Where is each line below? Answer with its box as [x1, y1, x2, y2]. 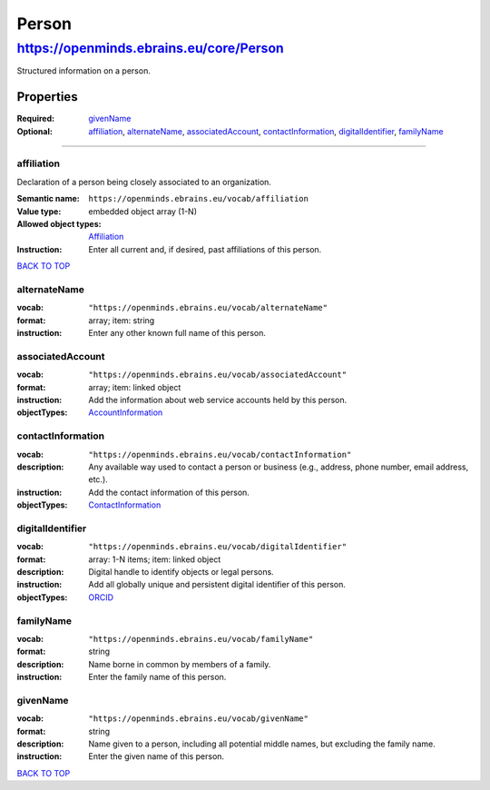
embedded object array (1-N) [88, 205, 197, 217]
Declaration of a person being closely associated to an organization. [16, 176, 272, 187]
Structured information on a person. [16, 65, 152, 76]
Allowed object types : [16, 219, 102, 229]
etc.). [88, 474, 108, 485]
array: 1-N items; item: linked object [88, 554, 221, 565]
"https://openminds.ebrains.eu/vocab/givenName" [88, 714, 309, 724]
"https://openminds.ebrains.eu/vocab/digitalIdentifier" [88, 541, 348, 552]
